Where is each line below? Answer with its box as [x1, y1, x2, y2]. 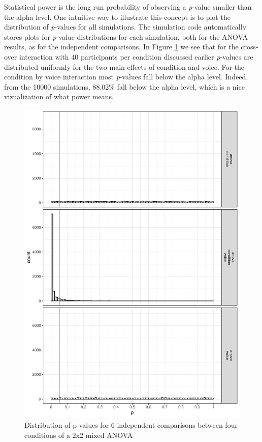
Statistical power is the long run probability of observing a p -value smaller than [4, 2, 252, 12]
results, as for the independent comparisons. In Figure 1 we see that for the [4, 41, 239, 52]
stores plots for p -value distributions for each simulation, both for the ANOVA [4, 31, 248, 42]
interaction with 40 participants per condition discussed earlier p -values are [19, 51, 253, 62]
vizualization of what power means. [4, 91, 114, 102]
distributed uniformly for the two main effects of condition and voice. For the [4, 61, 245, 72]
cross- [241, 41, 258, 52]
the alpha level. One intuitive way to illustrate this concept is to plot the [4, 11, 231, 22]
